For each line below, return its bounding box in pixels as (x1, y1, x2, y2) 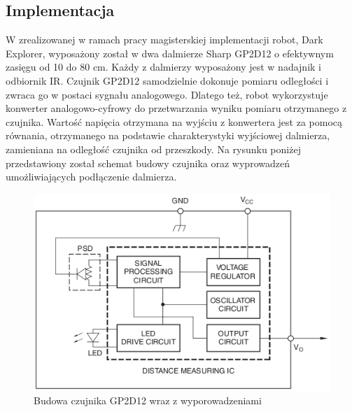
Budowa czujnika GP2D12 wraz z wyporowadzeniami (34, 393, 262, 408)
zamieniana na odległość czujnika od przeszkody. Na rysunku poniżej (6, 141, 301, 156)
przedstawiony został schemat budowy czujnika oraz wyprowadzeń (6, 155, 290, 170)
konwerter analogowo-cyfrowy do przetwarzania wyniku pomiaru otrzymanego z (6, 101, 347, 115)
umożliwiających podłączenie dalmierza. (6, 169, 177, 184)
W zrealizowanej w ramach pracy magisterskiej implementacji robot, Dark (6, 32, 323, 47)
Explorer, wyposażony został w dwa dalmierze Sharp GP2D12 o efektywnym (6, 45, 334, 60)
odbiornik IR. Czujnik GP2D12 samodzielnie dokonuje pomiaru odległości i (6, 73, 329, 87)
